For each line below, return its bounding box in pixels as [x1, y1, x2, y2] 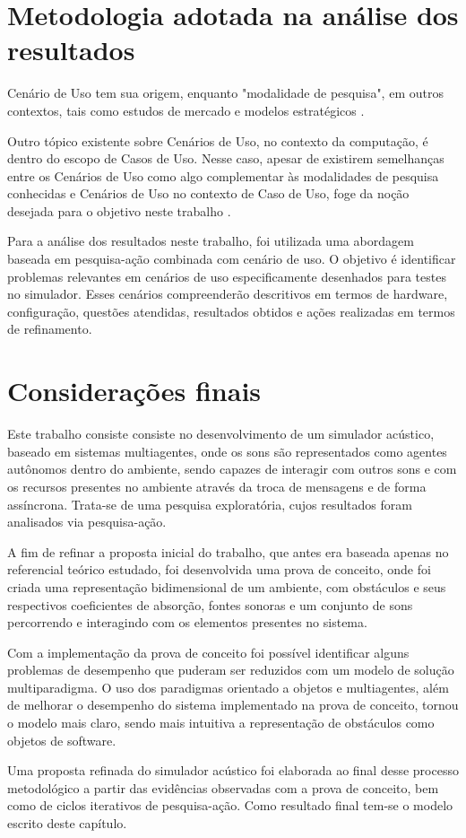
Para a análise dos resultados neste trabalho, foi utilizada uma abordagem [7, 231, 414, 250]
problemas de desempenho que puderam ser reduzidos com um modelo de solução [7, 660, 454, 679]
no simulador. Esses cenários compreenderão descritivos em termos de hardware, [7, 284, 448, 303]
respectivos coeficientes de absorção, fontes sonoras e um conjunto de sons [7, 595, 413, 614]
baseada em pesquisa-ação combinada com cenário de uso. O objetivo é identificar [7, 249, 456, 268]
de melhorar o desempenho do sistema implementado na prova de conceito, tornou [7, 695, 459, 714]
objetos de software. [7, 730, 116, 749]
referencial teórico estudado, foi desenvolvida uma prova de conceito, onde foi [7, 560, 431, 579]
